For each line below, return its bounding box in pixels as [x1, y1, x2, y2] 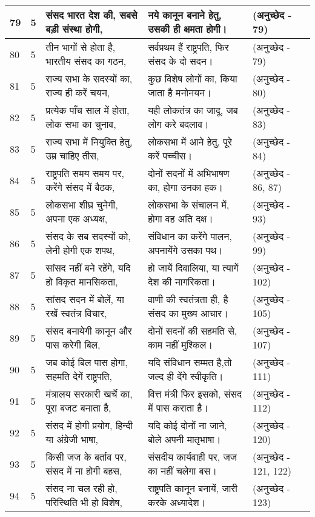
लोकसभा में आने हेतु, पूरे [148, 135, 232, 148]
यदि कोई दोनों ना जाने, [148, 418, 227, 432]
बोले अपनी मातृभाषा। [148, 432, 221, 446]
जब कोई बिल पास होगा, [45, 355, 128, 369]
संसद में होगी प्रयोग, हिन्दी [45, 418, 133, 432]
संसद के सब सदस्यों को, [45, 229, 131, 243]
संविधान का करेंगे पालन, [148, 229, 232, 243]
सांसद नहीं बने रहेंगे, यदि [45, 261, 131, 275]
